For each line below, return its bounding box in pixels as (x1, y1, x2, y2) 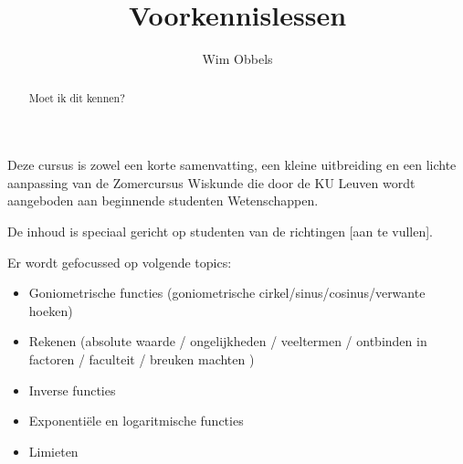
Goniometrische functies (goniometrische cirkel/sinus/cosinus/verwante (28, 283, 426, 302)
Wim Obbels (202, 49, 273, 69)
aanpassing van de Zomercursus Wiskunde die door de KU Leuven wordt (7, 173, 416, 192)
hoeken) (28, 301, 73, 320)
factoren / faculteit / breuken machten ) (28, 349, 255, 368)
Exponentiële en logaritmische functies (28, 411, 244, 430)
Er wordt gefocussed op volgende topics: (7, 252, 232, 271)
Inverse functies (28, 380, 116, 399)
